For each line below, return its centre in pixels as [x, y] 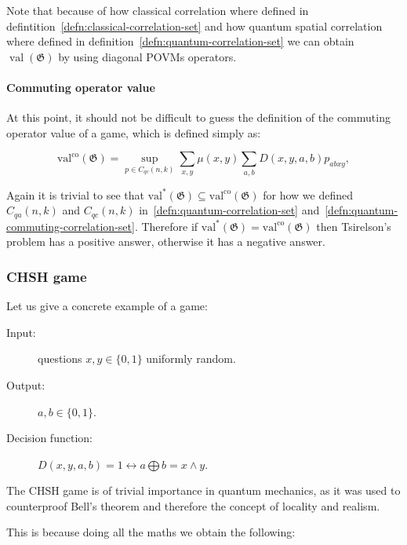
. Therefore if [166, 226]
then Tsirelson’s [354, 226]
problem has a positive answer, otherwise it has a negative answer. [166, 241]
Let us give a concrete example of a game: [107, 306]
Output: [26, 384]
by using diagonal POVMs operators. [147, 56]
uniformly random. [191, 358]
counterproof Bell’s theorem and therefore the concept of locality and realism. [193, 505]
